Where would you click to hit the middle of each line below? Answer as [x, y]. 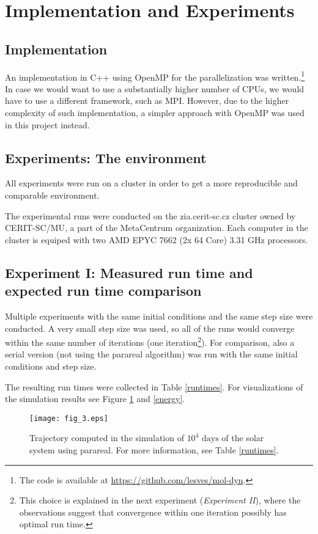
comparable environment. [52, 195]
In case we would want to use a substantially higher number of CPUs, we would [155, 88]
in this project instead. [47, 124]
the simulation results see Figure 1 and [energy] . [95, 399]
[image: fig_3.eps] [69, 418]
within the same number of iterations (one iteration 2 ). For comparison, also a [150, 341]
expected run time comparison [103, 291]
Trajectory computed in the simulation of [107, 438]
